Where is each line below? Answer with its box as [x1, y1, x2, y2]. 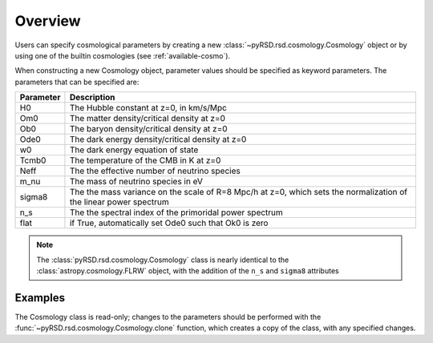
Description [69, 92, 115, 103]
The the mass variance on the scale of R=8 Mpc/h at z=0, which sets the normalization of [69, 187, 408, 198]
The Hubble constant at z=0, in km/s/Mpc [69, 103, 228, 114]
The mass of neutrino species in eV [69, 176, 204, 188]
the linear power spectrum [69, 196, 170, 208]
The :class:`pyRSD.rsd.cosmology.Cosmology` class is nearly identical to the [36, 255, 289, 264]
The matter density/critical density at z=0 [69, 113, 226, 124]
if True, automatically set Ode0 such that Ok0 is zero [69, 217, 269, 228]
